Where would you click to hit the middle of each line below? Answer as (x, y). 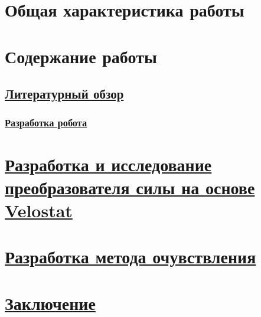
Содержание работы (81, 56)
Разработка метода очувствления (130, 256)
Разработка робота (46, 122)
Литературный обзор (64, 94)
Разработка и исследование (108, 164)
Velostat (39, 210)
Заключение (50, 303)
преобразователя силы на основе (130, 187)
